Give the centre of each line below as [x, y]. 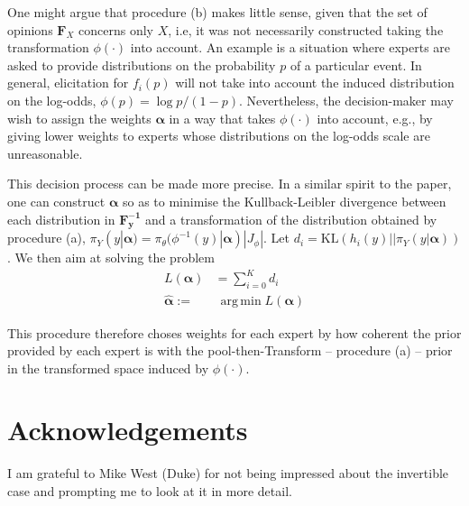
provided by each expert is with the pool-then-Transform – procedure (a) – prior [230, 350]
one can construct [56, 201]
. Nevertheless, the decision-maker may [346, 100]
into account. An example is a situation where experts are [290, 47]
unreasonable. [45, 153]
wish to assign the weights [79, 118]
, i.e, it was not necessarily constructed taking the [306, 29]
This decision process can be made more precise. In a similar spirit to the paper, [230, 184]
